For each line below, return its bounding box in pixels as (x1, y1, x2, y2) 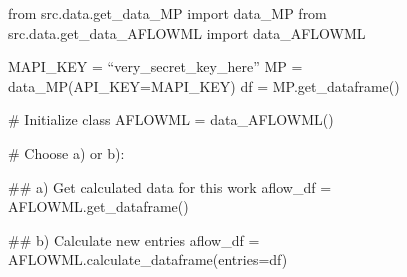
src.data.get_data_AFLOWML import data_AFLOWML (8, 22, 366, 43)
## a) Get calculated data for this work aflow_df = (8, 176, 332, 197)
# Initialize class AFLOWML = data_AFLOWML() (8, 109, 334, 130)
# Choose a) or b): (8, 142, 125, 163)
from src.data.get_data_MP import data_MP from (8, 3, 327, 23)
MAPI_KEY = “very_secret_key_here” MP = (8, 56, 303, 77)
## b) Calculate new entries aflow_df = (8, 229, 260, 250)
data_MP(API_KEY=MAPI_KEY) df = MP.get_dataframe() (8, 75, 400, 96)
